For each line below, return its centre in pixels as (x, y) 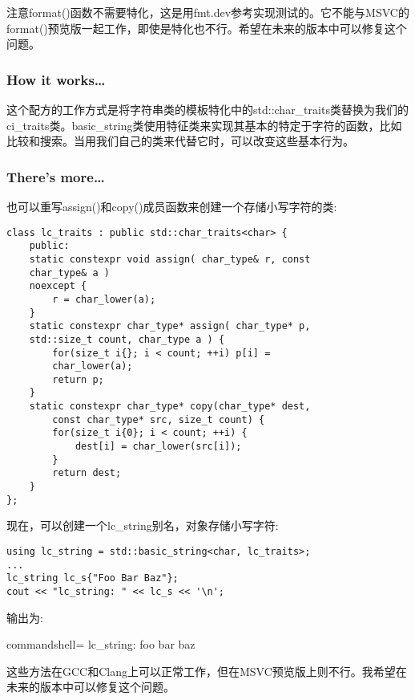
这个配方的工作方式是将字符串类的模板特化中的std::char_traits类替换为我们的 (207, 109)
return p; (78, 379)
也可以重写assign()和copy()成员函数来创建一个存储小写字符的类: (172, 206)
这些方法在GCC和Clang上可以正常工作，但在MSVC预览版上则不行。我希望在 (207, 671)
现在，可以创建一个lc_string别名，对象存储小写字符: (143, 525)
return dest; (87, 473)
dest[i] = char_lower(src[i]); (158, 447)
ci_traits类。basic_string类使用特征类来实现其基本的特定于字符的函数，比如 (204, 125)
